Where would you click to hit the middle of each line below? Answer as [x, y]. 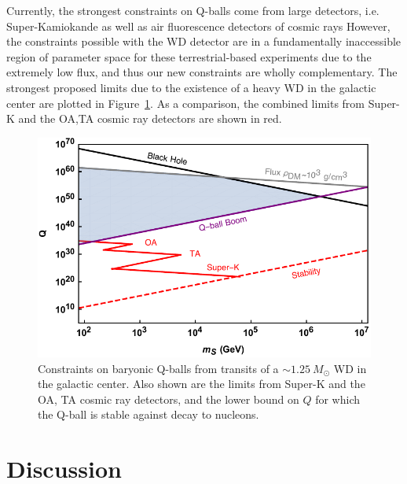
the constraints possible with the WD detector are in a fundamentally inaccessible [204, 41]
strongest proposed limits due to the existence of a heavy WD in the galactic [191, 87]
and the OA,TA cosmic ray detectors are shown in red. [150, 118]
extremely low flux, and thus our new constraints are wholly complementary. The [202, 72]
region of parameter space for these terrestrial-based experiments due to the [189, 56]
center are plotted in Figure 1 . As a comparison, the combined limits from [185, 103]
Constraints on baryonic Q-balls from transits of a [158, 368]
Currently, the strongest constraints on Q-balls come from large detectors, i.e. [193, 10]
